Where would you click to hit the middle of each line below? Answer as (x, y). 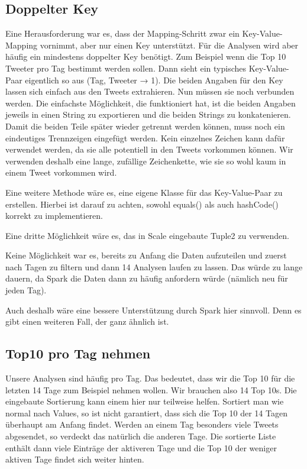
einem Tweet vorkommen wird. (61, 172)
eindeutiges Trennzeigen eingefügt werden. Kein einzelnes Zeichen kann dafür (145, 138)
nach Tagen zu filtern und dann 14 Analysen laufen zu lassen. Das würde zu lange (154, 266)
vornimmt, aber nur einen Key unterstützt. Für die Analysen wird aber (169, 45)
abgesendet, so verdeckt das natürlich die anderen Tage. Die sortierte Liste (141, 436)
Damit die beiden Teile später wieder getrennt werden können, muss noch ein (145, 126)
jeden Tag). (26, 290)
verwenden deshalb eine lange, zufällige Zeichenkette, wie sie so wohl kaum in (146, 161)
